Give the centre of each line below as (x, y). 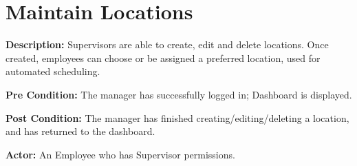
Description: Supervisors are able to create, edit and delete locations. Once (167, 44)
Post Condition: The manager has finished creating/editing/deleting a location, (177, 117)
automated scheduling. (53, 71)
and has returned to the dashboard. (80, 131)
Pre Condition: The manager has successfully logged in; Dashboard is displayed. (179, 94)
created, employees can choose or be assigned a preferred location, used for (163, 58)
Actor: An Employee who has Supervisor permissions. (120, 154)
